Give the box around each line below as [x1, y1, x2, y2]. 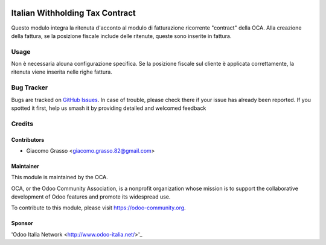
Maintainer [11, 162, 39, 170]
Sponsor [11, 220, 33, 227]
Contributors [11, 136, 45, 143]
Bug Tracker [11, 83, 48, 92]
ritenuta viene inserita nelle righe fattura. [11, 68, 113, 75]
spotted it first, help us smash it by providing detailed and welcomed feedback [11, 104, 206, 112]
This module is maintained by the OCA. [11, 174, 108, 181]
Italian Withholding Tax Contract [11, 8, 136, 18]
